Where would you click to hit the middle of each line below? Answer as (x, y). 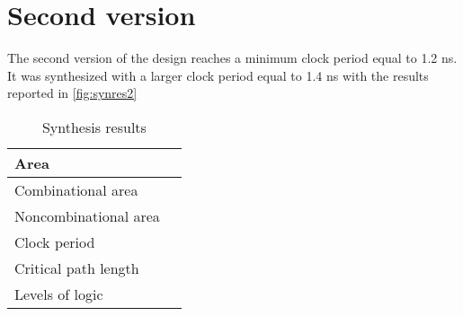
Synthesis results (94, 127)
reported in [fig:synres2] (72, 93)
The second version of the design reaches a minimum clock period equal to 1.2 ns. (232, 58)
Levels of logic (59, 294)
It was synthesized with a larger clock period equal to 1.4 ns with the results (218, 75)
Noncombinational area (87, 215)
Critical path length (77, 268)
